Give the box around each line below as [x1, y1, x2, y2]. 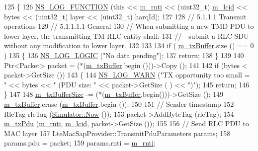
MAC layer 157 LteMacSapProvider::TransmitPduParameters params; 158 [4, 128, 231, 138]
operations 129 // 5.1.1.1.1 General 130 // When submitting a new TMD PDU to [4, 21, 254, 31]
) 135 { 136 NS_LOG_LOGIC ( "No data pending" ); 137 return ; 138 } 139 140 [4, 50, 244, 60]
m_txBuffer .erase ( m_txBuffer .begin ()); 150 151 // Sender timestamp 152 [4, 98, 234, 109]
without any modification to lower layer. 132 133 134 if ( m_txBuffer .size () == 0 [4, 40, 254, 51]
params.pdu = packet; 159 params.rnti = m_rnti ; [4, 138, 156, 148]
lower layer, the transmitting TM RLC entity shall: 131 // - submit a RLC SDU [4, 30, 249, 41]
